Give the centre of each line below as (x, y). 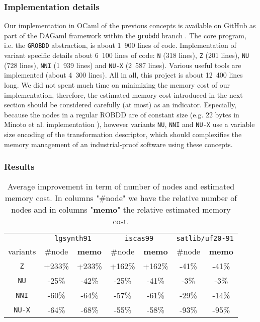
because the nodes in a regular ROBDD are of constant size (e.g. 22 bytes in (122, 114)
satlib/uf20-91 (205, 239)
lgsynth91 (73, 239)
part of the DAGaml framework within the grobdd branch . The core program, (125, 35)
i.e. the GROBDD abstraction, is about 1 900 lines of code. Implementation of (120, 45)
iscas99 (139, 239)
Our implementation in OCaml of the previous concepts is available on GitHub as (130, 25)
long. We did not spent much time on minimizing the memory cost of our (117, 85)
